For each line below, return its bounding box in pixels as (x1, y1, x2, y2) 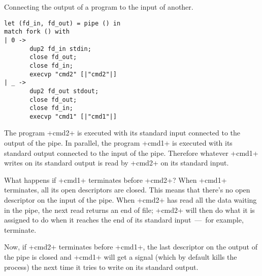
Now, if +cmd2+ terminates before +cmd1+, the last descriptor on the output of (4, 241, 257, 252)
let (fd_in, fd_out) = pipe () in (4, 19, 121, 27)
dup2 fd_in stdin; (29, 45, 91, 52)
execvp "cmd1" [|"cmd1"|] (29, 113, 117, 120)
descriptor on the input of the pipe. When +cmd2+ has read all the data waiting (4, 195, 257, 205)
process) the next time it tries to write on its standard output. (4, 261, 199, 272)
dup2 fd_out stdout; (29, 87, 99, 95)
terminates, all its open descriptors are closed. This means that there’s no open (4, 184, 250, 195)
